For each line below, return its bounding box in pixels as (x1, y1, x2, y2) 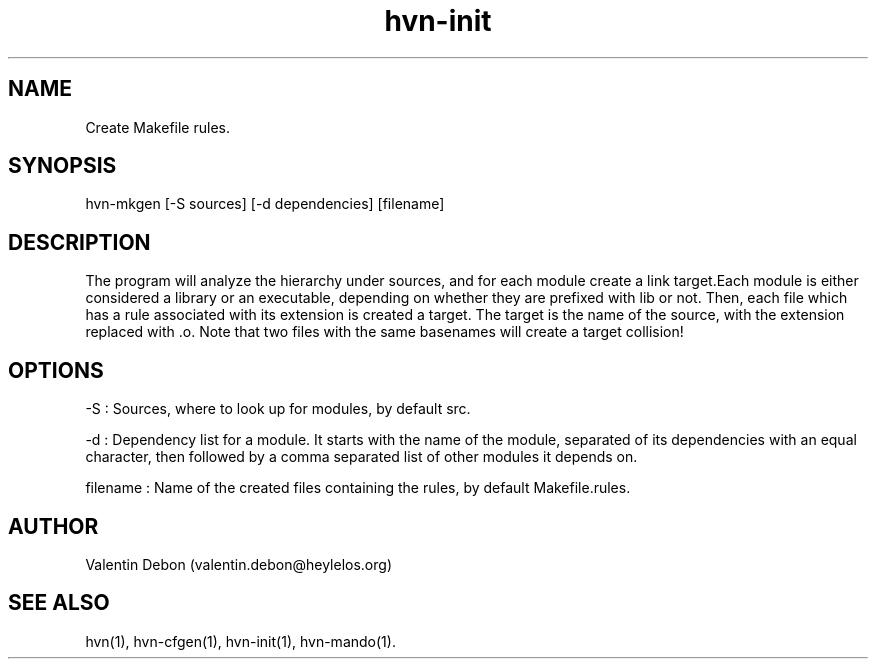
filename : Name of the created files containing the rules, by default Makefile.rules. (85, 479, 631, 497)
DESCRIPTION (8, 229, 151, 255)
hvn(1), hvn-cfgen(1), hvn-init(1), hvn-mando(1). (85, 632, 396, 650)
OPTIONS (8, 357, 104, 383)
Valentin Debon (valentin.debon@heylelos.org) (85, 555, 392, 573)
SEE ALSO (8, 590, 110, 616)
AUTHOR (8, 513, 99, 539)
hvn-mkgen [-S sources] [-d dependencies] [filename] (85, 195, 445, 213)
